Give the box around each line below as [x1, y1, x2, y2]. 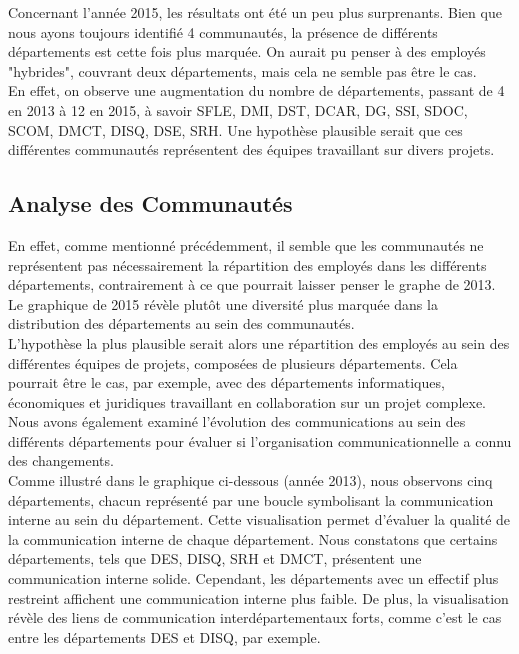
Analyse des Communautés [8, 188, 293, 219]
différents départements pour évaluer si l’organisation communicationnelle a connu [8, 430, 512, 451]
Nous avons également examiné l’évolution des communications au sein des [8, 411, 466, 432]
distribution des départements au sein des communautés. [8, 313, 355, 334]
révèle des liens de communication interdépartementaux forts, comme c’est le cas [8, 607, 502, 628]
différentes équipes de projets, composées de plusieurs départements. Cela [8, 352, 458, 373]
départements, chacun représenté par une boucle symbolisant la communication [8, 489, 494, 510]
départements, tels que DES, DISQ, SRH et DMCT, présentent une [8, 548, 422, 569]
